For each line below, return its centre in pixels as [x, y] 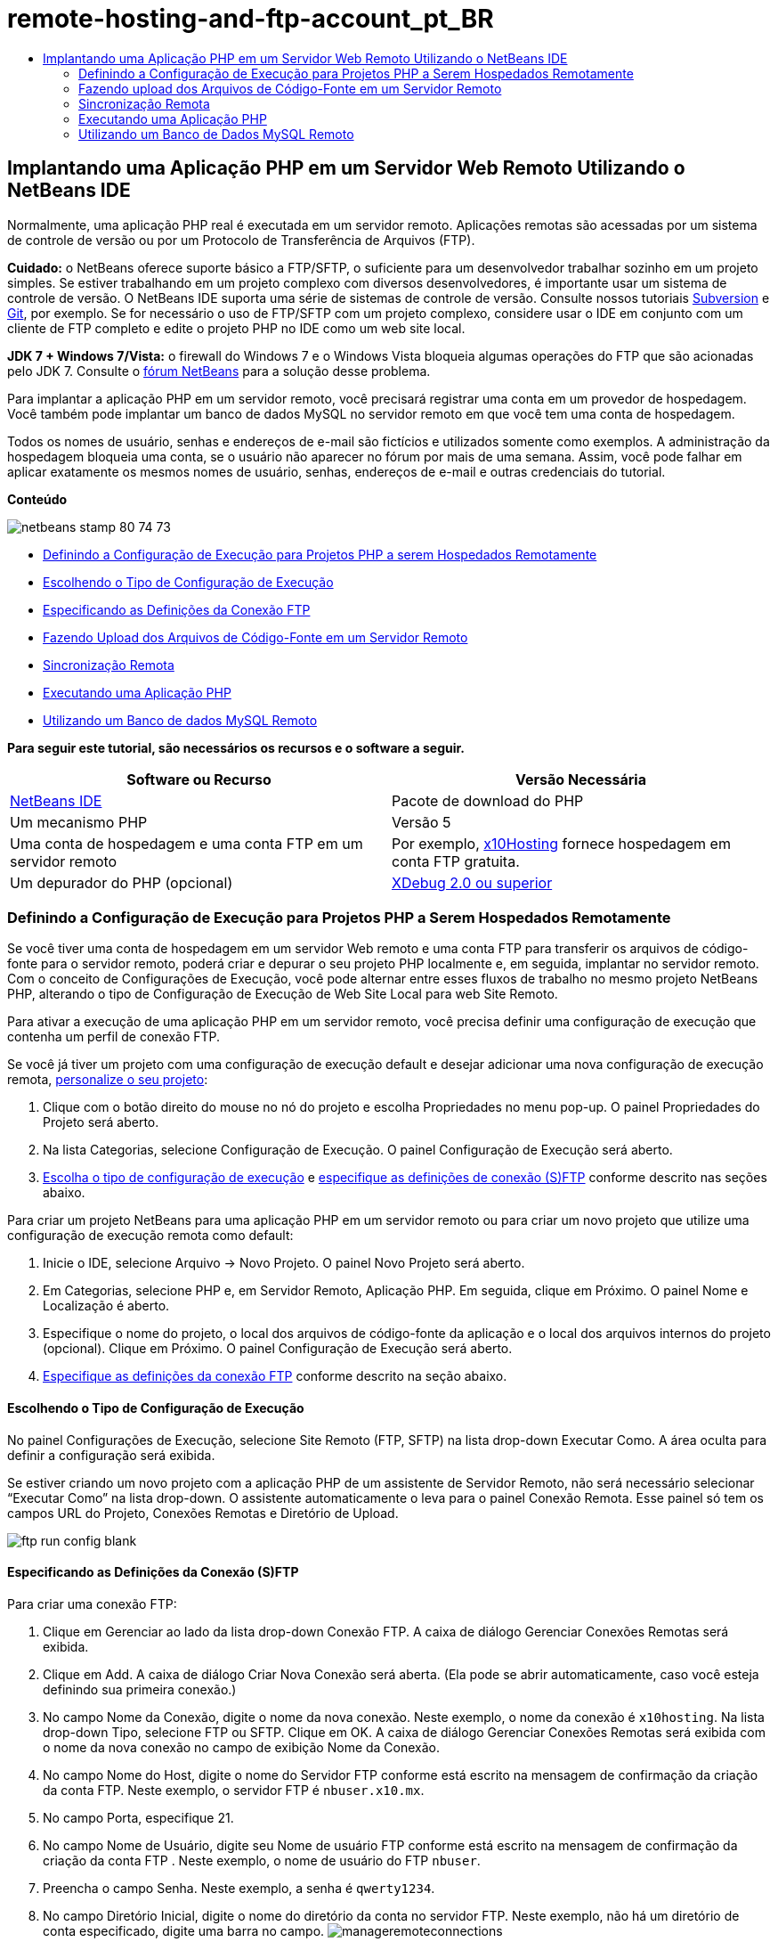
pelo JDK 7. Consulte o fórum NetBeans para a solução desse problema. [219, 371]
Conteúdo [37, 499]
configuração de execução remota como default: [150, 1236]
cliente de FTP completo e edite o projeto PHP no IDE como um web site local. [236, 328]
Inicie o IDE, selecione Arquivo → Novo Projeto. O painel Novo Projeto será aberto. [284, 1263]
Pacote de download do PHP [488, 800]
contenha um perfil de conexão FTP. [114, 1037]
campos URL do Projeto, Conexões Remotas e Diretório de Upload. [203, 1513]
